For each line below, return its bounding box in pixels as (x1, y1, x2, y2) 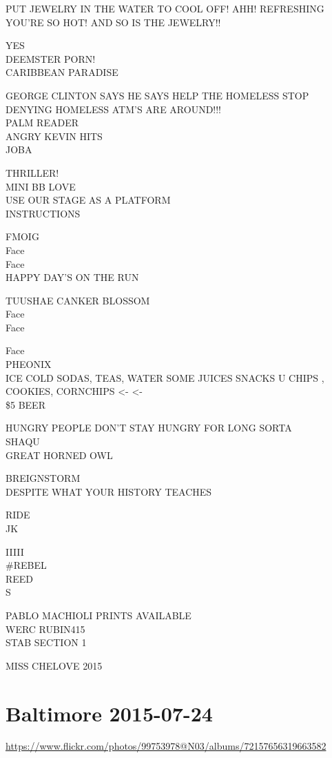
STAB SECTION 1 (6, 635, 87, 650)
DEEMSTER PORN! (6, 51, 96, 66)
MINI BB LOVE (6, 179, 76, 193)
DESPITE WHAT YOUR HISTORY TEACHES (6, 484, 212, 498)
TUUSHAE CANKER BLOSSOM (6, 293, 150, 307)
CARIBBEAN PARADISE (6, 65, 118, 79)
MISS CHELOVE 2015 (6, 658, 103, 672)
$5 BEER (6, 397, 45, 411)
